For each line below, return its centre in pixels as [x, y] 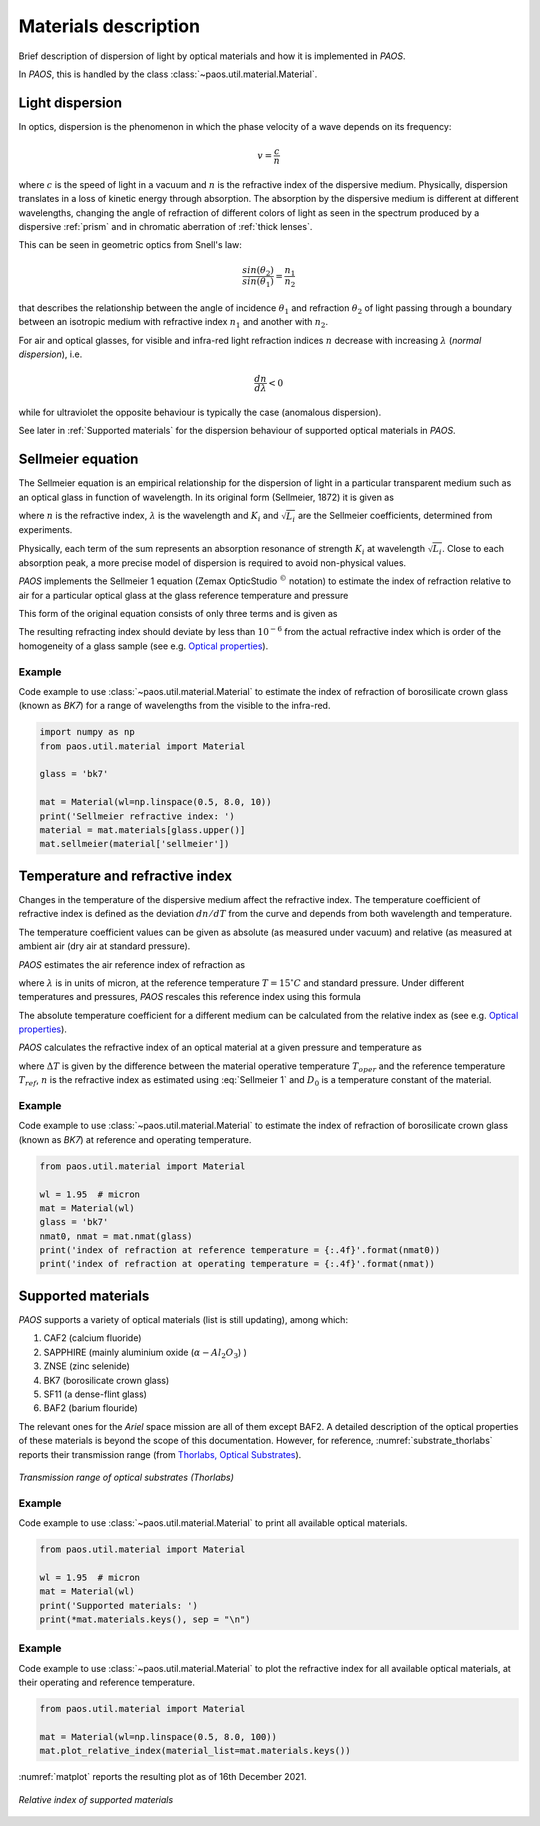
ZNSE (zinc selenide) [86, 1366]
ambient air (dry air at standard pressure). [104, 946]
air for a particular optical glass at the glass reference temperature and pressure [183, 595]
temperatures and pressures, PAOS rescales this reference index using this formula [190, 997]
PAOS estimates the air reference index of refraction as [131, 964]
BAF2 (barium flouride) [91, 1408]
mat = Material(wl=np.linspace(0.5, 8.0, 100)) [158, 1736]
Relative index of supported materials [96, 1799]
